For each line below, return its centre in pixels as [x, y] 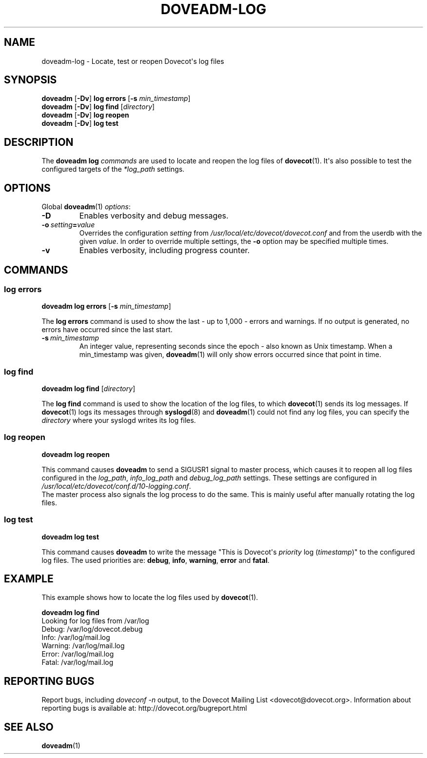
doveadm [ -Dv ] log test [80, 123]
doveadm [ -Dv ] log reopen [85, 115]
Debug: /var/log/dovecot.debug [92, 629]
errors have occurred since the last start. [107, 330]
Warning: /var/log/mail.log [83, 646]
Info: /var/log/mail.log [76, 638]
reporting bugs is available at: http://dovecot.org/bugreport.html [144, 708]
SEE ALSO [29, 727]
